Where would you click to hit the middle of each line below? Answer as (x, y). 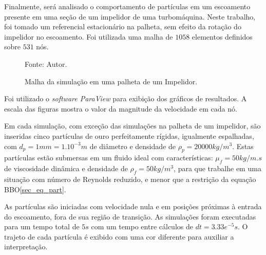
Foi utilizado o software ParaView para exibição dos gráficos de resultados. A (126, 98)
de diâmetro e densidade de (132, 146)
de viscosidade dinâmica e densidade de (66, 168)
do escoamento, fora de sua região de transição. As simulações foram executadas (130, 216)
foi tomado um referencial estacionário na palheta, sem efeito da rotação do (123, 26)
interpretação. (26, 247)
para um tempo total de (42, 226)
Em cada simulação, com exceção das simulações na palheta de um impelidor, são (132, 126)
